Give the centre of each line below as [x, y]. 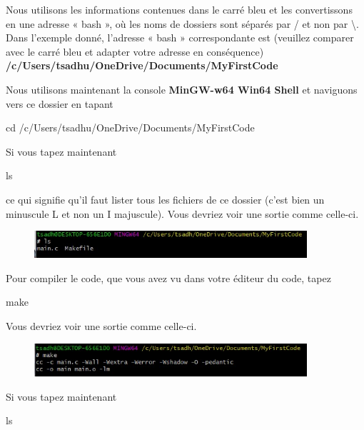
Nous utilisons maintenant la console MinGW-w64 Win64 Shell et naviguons [182, 89]
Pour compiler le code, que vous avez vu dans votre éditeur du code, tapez [168, 277]
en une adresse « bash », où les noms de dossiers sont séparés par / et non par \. [182, 23]
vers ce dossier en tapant [60, 103]
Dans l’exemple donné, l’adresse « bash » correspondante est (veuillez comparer [180, 37]
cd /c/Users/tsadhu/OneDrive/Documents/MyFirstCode [130, 127]
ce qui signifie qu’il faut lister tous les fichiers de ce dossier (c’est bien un [165, 199]
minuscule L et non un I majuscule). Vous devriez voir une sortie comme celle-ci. [182, 213]
